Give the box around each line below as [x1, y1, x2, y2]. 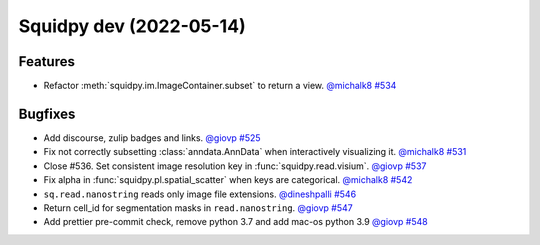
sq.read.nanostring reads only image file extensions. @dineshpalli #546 [43, 188, 357, 200]
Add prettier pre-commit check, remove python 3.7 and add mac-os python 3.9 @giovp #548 [43, 216, 429, 228]
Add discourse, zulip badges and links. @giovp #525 [43, 131, 261, 144]
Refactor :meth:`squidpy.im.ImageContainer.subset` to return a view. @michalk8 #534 [43, 80, 397, 92]
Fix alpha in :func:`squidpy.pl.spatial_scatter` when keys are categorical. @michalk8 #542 [43, 174, 413, 186]
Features [18, 53, 75, 70]
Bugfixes [18, 105, 76, 122]
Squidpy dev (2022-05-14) [18, 15, 246, 37]
